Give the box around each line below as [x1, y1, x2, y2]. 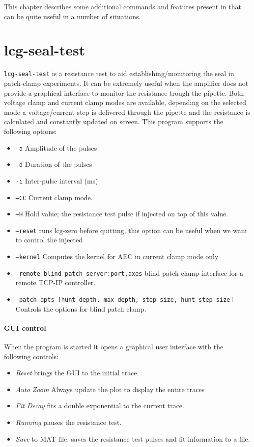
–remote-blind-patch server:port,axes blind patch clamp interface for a [15, 267, 243, 278]
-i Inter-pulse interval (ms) [15, 175, 98, 185]
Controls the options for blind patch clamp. [15, 303, 146, 314]
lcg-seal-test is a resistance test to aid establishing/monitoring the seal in [4, 68, 234, 79]
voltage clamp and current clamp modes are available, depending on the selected [4, 97, 246, 107]
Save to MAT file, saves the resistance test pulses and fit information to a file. [15, 433, 250, 444]
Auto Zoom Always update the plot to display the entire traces [15, 384, 205, 394]
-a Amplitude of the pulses [15, 142, 97, 153]
